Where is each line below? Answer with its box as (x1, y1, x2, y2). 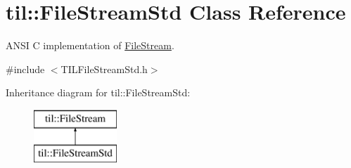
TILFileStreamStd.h (60, 61, 148, 76)
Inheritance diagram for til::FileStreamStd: (6, 85, 191, 100)
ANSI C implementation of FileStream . (6, 38, 174, 53)
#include (6, 61, 45, 76)
